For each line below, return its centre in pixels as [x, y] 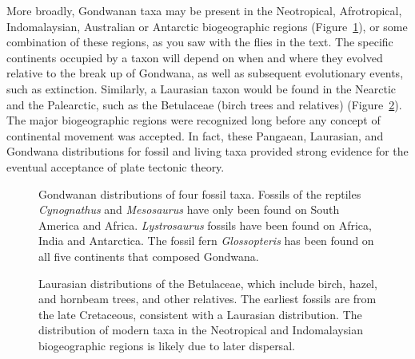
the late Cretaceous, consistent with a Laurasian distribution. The [200, 314]
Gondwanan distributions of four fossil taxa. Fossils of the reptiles [200, 193]
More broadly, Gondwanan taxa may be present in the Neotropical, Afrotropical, [204, 10]
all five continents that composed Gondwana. [149, 256]
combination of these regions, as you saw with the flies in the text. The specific [200, 42]
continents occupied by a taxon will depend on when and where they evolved [195, 57]
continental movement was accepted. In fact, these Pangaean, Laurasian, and [195, 135]
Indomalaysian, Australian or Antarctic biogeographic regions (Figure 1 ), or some [207, 26]
